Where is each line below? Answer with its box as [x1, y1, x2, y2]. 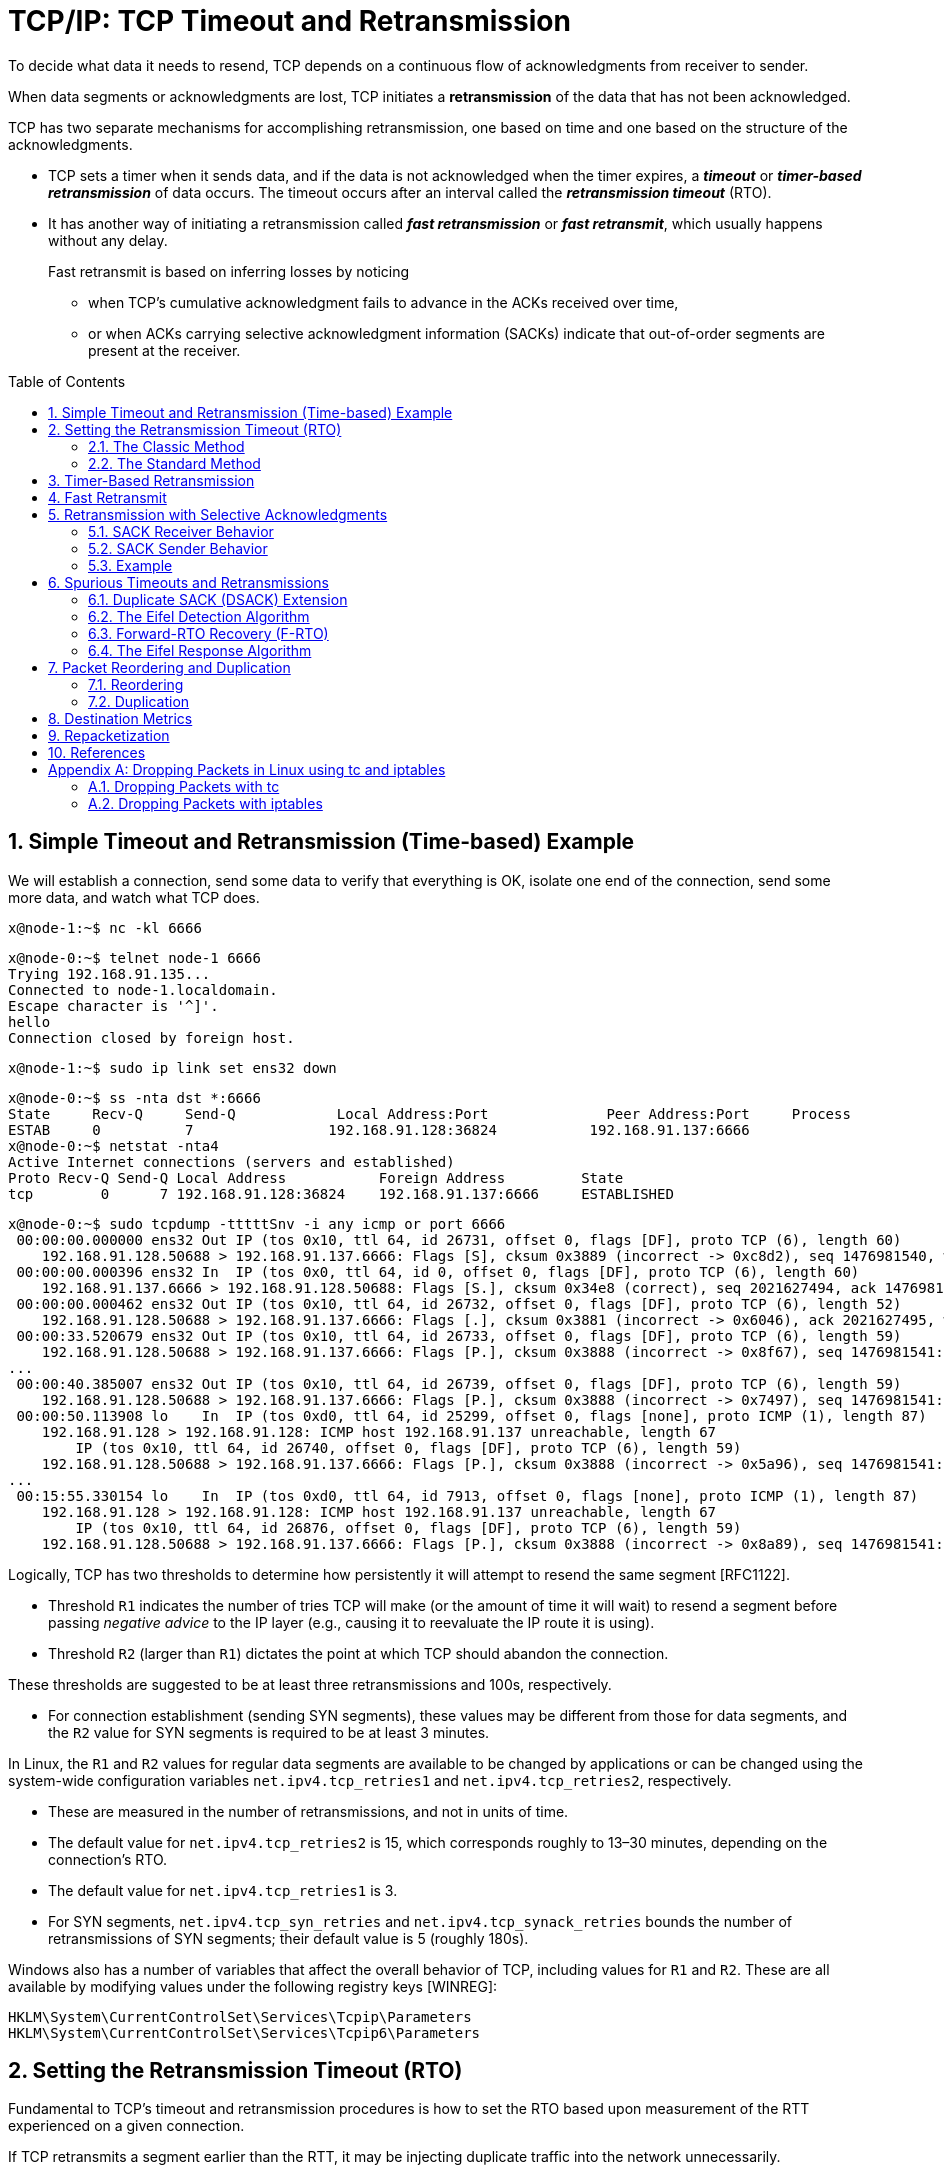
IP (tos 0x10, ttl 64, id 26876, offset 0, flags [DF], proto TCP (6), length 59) [75, 1519, 742, 1536]
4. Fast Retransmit [48, 488, 167, 506]
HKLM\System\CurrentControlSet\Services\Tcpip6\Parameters [8, 2024, 481, 2041]
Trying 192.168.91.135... [8, 965, 211, 982]
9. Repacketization [48, 726, 170, 744]
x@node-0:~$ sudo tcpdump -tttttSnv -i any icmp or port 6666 [8, 1215, 506, 1232]
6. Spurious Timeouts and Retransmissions [48, 573, 329, 591]
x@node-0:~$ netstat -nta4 [8, 1137, 219, 1154]
